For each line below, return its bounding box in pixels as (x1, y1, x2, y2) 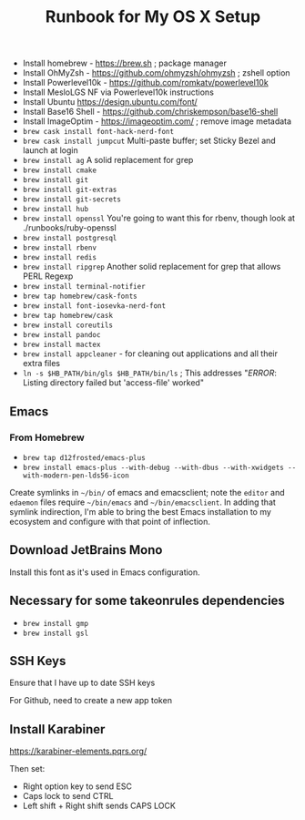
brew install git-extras (22, 185, 117, 195)
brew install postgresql (22, 234, 117, 243)
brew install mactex (22, 340, 101, 350)
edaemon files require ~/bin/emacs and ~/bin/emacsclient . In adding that (9, 497, 276, 507)
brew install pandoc (22, 331, 101, 340)
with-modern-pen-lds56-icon (22, 471, 129, 480)
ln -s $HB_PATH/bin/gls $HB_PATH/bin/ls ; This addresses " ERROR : (22, 367, 278, 379)
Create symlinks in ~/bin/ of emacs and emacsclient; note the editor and (9, 487, 285, 497)
